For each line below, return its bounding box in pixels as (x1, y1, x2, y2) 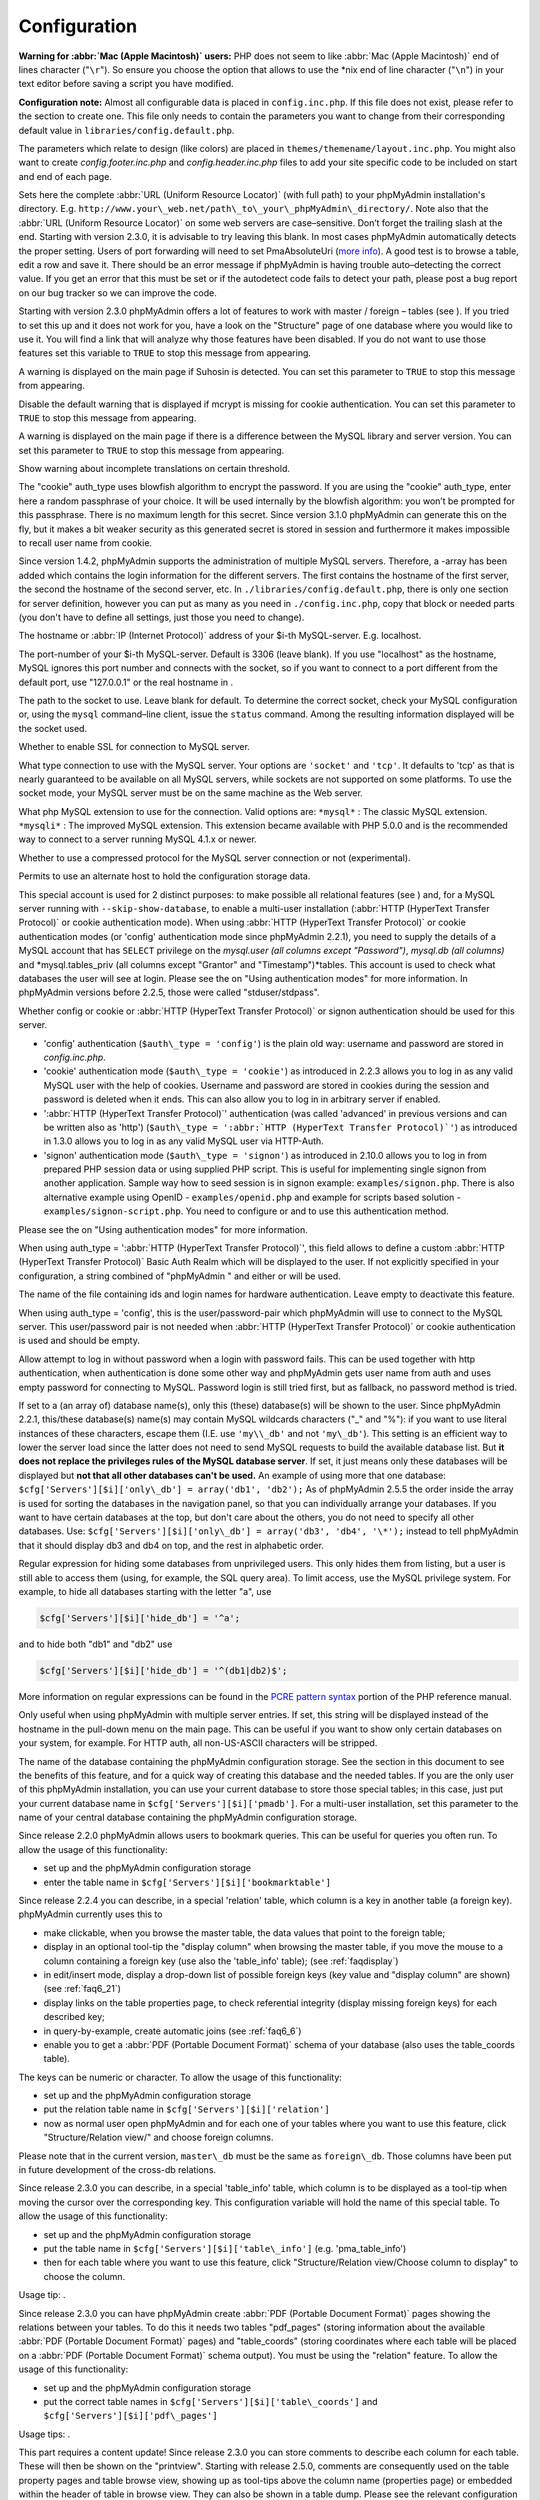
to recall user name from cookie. (18, 537, 153, 549)
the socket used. (18, 722, 88, 734)
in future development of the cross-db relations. (18, 2164, 217, 2176)
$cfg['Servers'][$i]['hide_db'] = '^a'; (39, 1612, 240, 1624)
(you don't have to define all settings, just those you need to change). (18, 611, 305, 623)
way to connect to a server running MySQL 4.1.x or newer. (18, 833, 257, 845)
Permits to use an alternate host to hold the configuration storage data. (18, 870, 311, 882)
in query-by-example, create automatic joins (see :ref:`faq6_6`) (43, 2025, 302, 2037)
